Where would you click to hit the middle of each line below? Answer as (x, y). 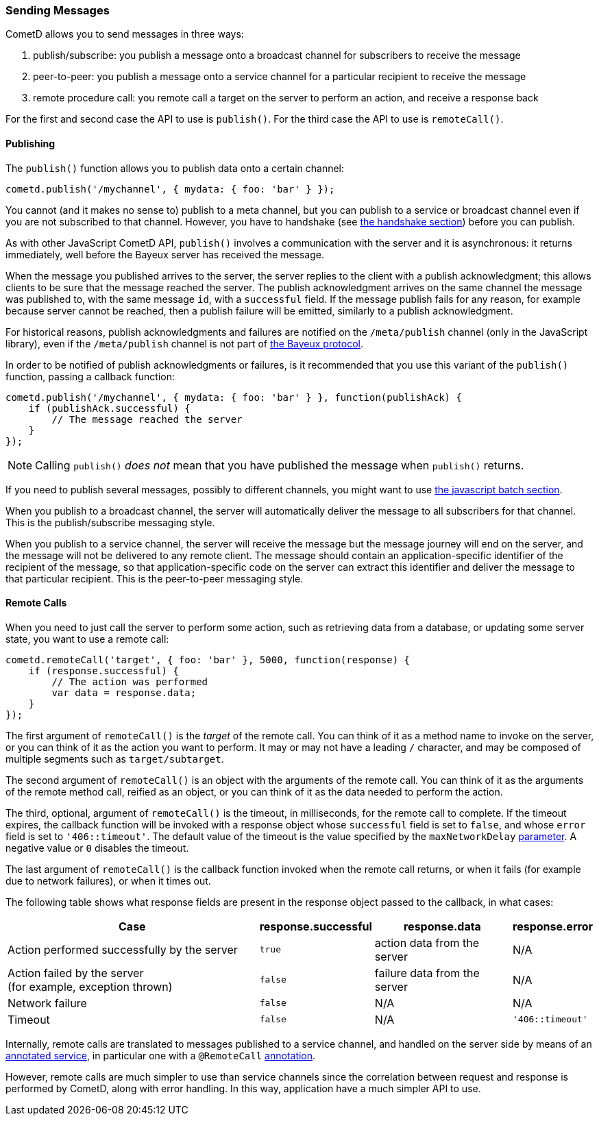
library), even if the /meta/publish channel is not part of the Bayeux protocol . (184, 343)
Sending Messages (58, 10)
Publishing (30, 143)
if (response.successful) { (103, 670)
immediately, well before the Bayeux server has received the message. (165, 254)
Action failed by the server (76, 973)
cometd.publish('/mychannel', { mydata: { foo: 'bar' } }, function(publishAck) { (234, 397)
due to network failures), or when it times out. (108, 880)
